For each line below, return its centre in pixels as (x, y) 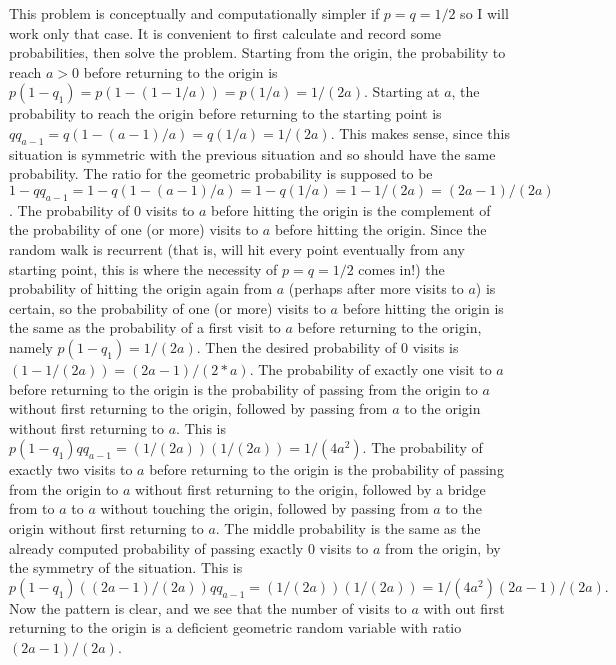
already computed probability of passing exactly (156, 547)
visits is (435, 346)
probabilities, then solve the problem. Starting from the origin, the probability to (257, 52)
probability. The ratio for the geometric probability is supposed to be (221, 173)
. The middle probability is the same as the (348, 528)
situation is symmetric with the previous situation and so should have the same (252, 153)
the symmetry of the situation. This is (126, 567)
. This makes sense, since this (420, 132)
